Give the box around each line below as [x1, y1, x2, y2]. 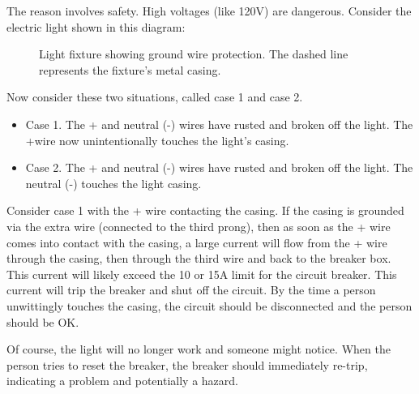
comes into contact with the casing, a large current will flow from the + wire [6, 233, 387, 251]
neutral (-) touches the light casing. [25, 174, 202, 191]
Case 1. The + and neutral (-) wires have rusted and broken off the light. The [25, 115, 413, 132]
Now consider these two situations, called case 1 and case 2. [6, 88, 303, 105]
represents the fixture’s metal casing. [39, 61, 221, 78]
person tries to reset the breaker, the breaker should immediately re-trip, [6, 356, 368, 373]
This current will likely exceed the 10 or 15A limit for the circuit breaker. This [6, 265, 397, 282]
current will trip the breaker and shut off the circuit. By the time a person [6, 281, 376, 298]
